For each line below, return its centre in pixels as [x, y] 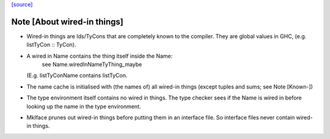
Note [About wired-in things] [67, 22]
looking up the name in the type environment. [84, 106]
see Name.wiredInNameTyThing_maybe [92, 64]
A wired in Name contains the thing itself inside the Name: [100, 56]
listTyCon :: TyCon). [51, 45]
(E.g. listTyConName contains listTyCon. [77, 75]
